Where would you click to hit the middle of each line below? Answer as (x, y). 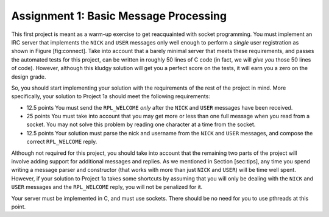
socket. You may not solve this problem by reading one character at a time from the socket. (141, 124)
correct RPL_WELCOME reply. (62, 142)
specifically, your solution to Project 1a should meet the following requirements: (111, 96)
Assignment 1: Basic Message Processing (119, 16)
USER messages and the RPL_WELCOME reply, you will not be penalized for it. (107, 187)
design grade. (29, 77)
